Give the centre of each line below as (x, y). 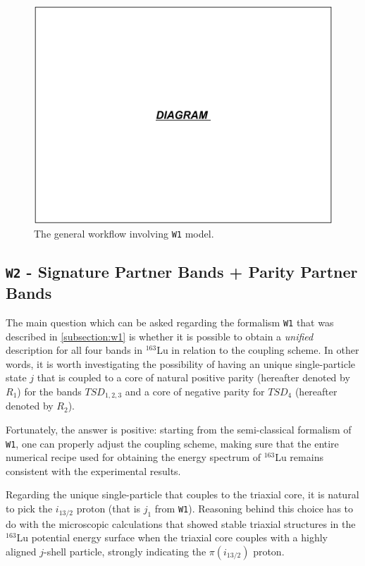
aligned (21, 551)
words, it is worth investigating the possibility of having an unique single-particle (181, 363)
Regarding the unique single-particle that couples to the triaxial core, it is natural (182, 494)
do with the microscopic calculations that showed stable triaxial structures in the (181, 523)
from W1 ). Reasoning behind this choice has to (254, 509)
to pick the (29, 509)
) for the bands (49, 391)
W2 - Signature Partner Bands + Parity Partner (182, 272)
